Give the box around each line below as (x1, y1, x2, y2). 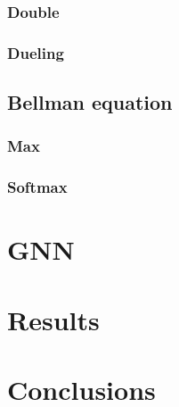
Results (7, 301, 100, 337)
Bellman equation (7, 88, 173, 116)
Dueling (7, 41, 64, 63)
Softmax (7, 176, 68, 198)
